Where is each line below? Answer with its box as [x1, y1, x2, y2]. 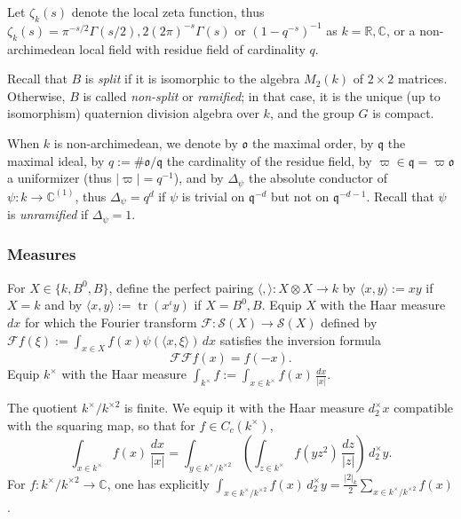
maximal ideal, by [7, 151, 105, 169]
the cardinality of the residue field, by [166, 151, 372, 169]
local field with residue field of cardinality [79, 39, 306, 58]
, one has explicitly [107, 474, 210, 492]
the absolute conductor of [248, 169, 388, 187]
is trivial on [181, 186, 245, 205]
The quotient [7, 398, 78, 417]
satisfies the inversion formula [219, 330, 382, 349]
